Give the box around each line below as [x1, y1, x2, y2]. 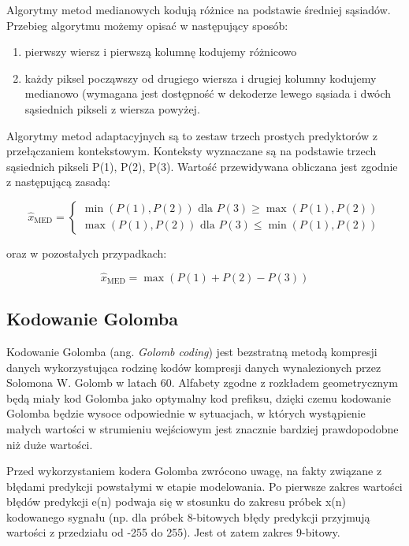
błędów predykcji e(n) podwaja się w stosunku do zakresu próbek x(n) [6, 493, 346, 510]
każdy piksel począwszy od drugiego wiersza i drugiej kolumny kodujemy [24, 69, 377, 86]
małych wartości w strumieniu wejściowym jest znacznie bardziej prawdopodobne [6, 420, 399, 436]
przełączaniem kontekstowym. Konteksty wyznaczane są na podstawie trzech [6, 143, 377, 159]
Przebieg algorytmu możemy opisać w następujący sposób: [6, 17, 288, 33]
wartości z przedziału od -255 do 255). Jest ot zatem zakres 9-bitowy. [6, 524, 340, 540]
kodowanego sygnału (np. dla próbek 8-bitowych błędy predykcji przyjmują [6, 508, 370, 525]
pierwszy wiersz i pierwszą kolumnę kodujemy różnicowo [24, 43, 297, 60]
